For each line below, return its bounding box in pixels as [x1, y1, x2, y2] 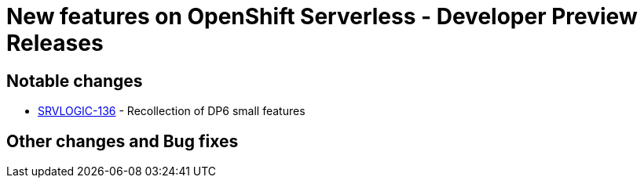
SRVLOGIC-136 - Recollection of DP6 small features [38, 104, 306, 118]
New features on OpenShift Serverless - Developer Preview [6, 3, 638, 30]
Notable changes [6, 70, 143, 91]
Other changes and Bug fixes [6, 131, 239, 151]
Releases [6, 30, 104, 56]
